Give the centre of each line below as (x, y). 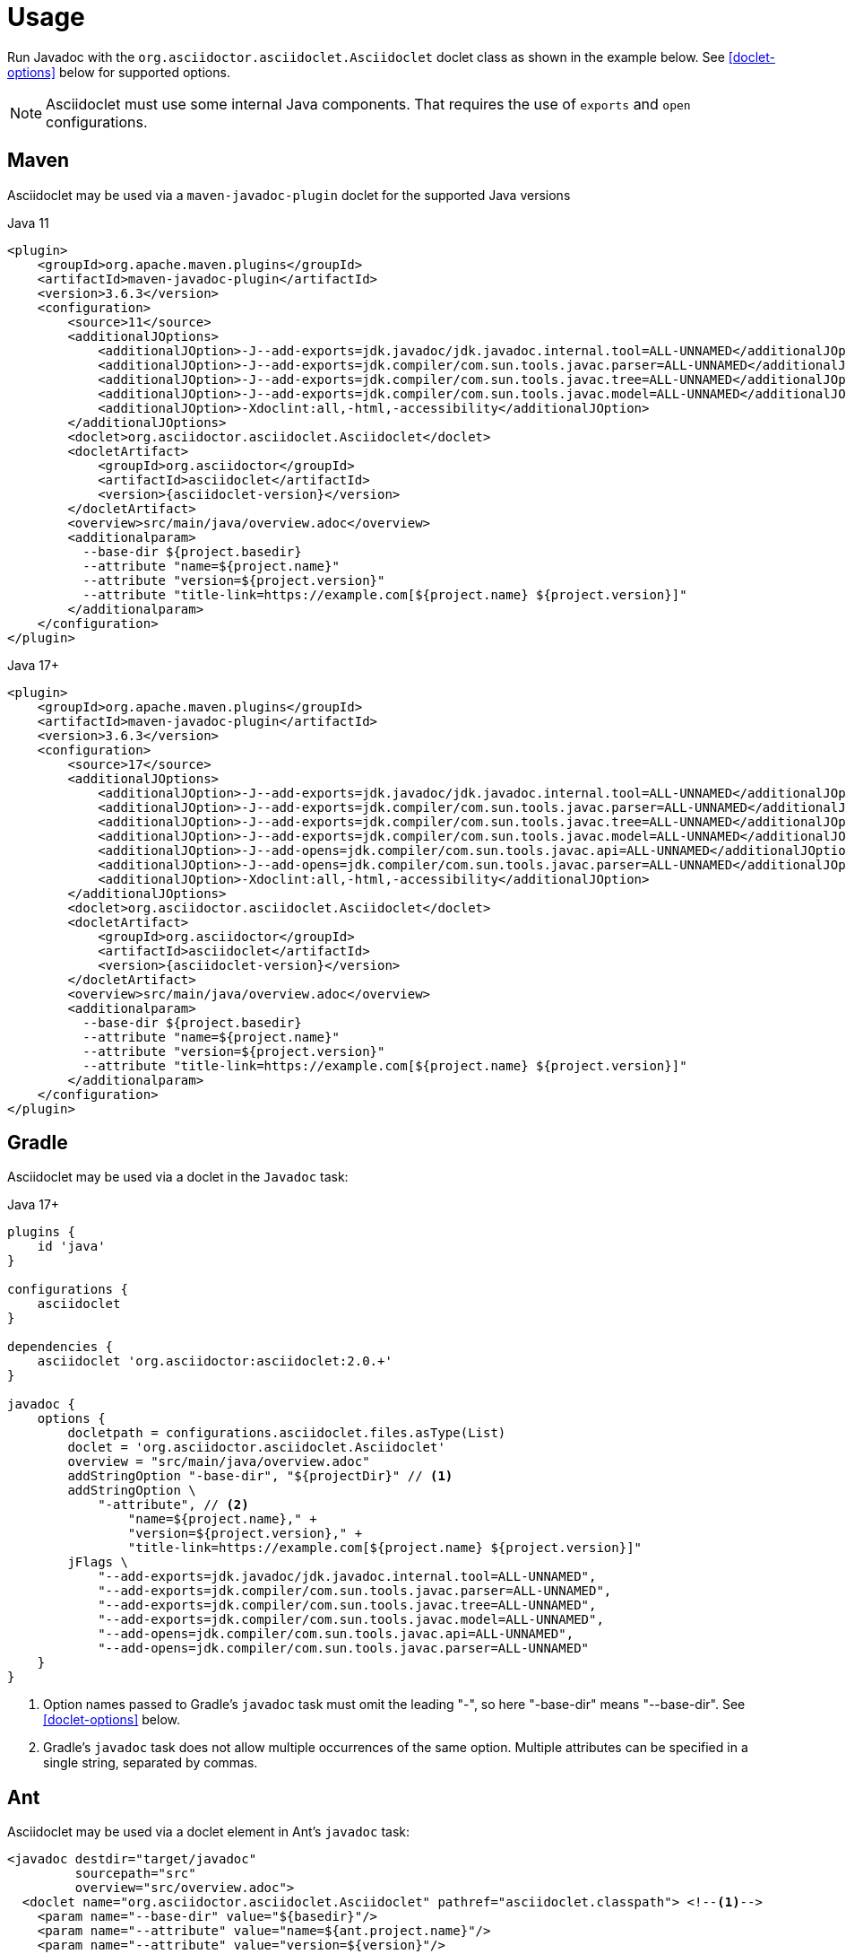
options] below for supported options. (119, 72)
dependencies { (60, 1347)
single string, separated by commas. (151, 1763)
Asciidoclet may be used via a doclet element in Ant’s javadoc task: (209, 1832)
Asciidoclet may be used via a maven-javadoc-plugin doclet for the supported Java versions (289, 195)
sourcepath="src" (135, 1874)
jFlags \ (98, 1562)
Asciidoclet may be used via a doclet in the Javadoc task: (178, 1177)
